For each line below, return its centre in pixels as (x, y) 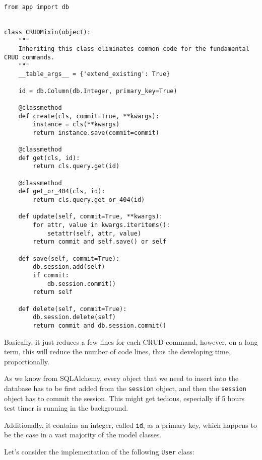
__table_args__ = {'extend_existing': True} (94, 74)
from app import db (37, 7)
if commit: (51, 275)
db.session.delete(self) (74, 317)
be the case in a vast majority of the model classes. (83, 435)
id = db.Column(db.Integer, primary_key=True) (98, 91)
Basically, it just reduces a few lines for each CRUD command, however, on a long (131, 341)
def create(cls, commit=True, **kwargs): (89, 116)
